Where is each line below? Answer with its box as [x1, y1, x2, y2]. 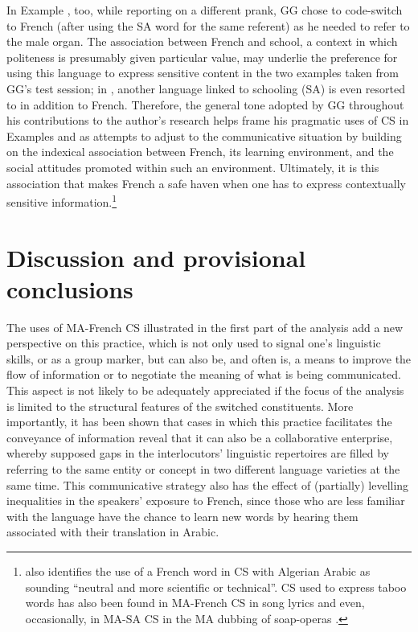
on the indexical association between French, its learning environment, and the [6, 143, 394, 160]
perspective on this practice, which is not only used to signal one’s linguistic [6, 334, 381, 351]
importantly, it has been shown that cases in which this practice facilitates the [6, 413, 392, 430]
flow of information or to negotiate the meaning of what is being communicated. [6, 366, 401, 383]
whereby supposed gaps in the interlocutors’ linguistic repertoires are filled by [6, 445, 389, 462]
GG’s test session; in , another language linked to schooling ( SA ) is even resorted [6, 80, 405, 96]
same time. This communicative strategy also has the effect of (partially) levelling [6, 476, 409, 493]
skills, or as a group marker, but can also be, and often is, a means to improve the [6, 350, 412, 367]
